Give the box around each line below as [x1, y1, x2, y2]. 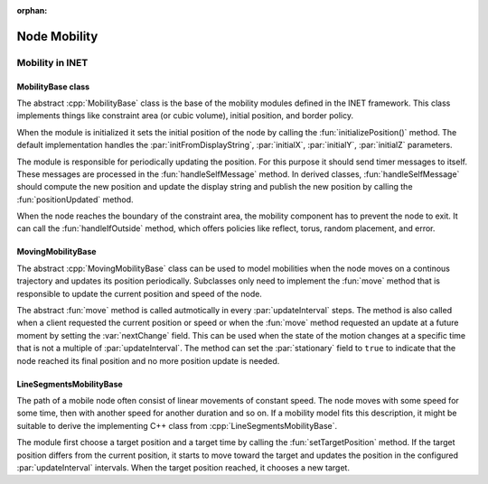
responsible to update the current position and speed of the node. [16, 288, 262, 299]
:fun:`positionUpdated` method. [16, 194, 135, 205]
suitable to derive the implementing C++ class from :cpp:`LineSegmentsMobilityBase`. [16, 420, 338, 431]
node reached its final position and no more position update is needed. [16, 355, 280, 366]
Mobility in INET [16, 56, 89, 69]
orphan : [16, 5, 48, 15]
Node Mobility [16, 28, 99, 44]
